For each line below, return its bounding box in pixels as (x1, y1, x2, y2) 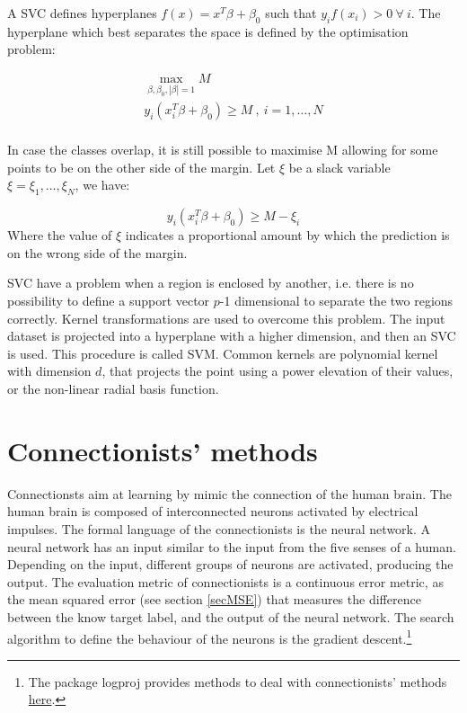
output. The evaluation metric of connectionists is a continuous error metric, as (7, 572, 444, 591)
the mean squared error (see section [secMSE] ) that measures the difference (7, 590, 421, 609)
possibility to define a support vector (7, 291, 210, 310)
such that (265, 4, 317, 22)
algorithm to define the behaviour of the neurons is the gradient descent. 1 (7, 626, 412, 647)
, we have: (75, 175, 130, 194)
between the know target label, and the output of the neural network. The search (7, 607, 454, 626)
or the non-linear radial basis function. (7, 379, 219, 398)
